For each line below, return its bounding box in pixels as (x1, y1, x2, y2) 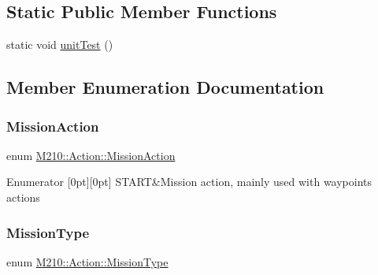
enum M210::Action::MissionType (6, 253, 169, 269)
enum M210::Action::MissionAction (6, 147, 176, 163)
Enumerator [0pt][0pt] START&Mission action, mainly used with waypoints (6, 173, 372, 190)
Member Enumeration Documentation (6, 75, 324, 99)
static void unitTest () (6, 36, 113, 53)
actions (6, 188, 40, 205)
